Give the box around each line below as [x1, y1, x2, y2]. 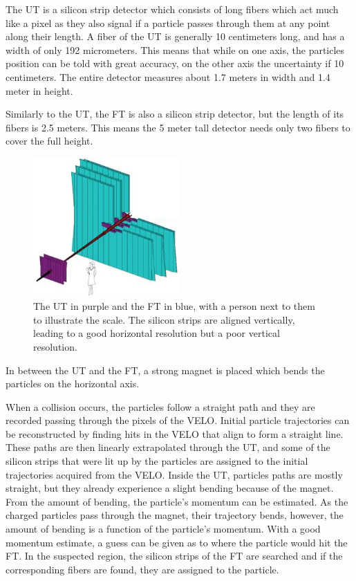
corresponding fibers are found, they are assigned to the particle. [6, 562, 279, 576]
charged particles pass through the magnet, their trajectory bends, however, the [6, 508, 344, 522]
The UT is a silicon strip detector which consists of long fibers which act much [6, 2, 339, 16]
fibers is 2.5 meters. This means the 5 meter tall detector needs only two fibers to [6, 120, 350, 134]
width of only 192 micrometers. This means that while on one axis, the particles [6, 42, 345, 57]
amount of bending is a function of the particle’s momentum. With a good [6, 522, 321, 536]
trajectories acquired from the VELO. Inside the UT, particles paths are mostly [6, 467, 343, 481]
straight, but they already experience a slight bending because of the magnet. [6, 481, 334, 495]
